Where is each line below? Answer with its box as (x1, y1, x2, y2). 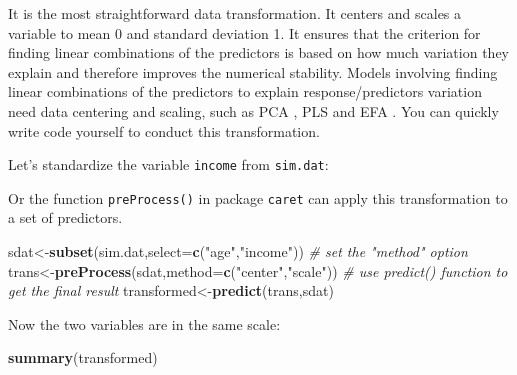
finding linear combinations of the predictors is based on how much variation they (8, 42, 509, 63)
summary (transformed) (8, 347, 158, 368)
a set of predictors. (8, 207, 123, 228)
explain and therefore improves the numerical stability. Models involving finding (8, 61, 498, 82)
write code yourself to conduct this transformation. (8, 120, 320, 141)
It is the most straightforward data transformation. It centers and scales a (8, 3, 462, 23)
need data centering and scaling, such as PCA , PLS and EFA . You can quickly (8, 100, 499, 121)
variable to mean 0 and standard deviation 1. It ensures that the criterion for (8, 22, 481, 43)
